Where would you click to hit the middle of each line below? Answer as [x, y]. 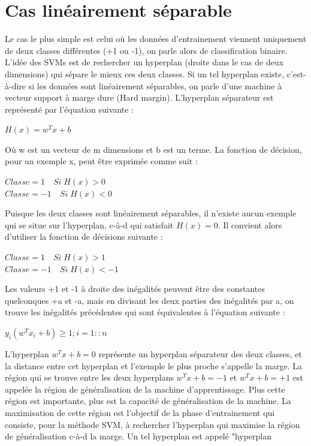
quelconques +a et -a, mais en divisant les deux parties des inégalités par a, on [150, 300]
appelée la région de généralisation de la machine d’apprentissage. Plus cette [145, 389]
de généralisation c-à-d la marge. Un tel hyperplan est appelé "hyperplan [138, 436]
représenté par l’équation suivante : [69, 109]
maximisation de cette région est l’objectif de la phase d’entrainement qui [140, 412]
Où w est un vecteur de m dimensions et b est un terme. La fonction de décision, [153, 149]
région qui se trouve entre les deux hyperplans [89, 377]
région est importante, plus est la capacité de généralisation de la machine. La [148, 401]
